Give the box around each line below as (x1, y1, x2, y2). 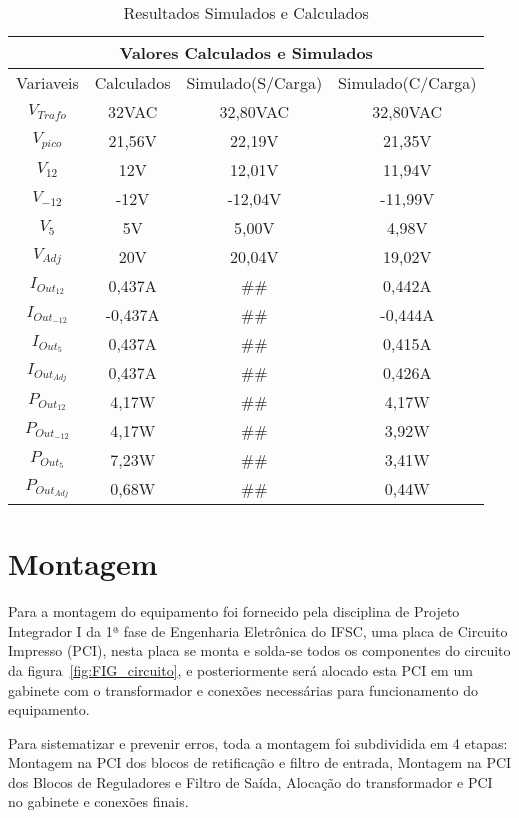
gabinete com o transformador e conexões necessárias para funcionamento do (8, 679, 478, 700)
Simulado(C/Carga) (338, 71, 477, 94)
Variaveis (16, 71, 79, 94)
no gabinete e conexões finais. (8, 791, 189, 812)
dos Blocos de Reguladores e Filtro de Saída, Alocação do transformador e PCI (8, 771, 493, 792)
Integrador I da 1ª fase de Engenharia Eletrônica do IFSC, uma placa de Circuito (8, 620, 508, 641)
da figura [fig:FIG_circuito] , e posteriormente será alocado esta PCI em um (8, 659, 473, 680)
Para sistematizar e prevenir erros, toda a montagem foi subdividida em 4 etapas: (8, 732, 508, 753)
